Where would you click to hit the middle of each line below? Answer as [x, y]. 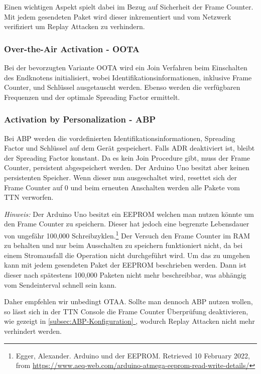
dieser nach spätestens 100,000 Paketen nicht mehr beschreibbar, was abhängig [125, 274]
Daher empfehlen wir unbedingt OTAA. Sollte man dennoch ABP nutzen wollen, [128, 301]
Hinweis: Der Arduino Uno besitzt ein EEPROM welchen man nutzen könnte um [129, 214]
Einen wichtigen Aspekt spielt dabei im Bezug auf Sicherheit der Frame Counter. [129, 7]
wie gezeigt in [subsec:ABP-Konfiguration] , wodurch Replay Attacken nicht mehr [129, 321]
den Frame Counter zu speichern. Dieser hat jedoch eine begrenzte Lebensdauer [127, 224]
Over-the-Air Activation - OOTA [72, 48]
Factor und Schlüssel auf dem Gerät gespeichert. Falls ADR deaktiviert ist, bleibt [129, 148]
